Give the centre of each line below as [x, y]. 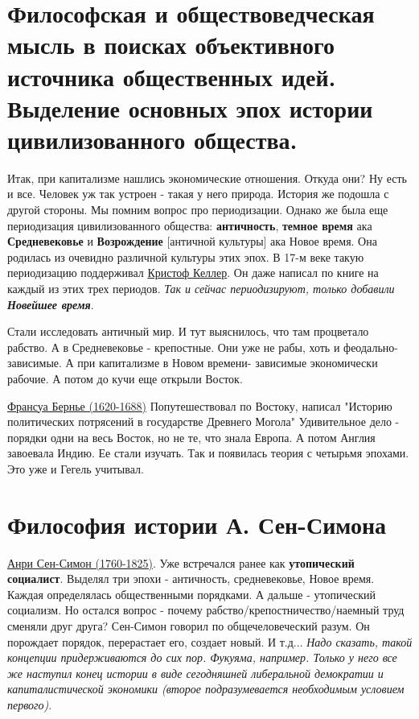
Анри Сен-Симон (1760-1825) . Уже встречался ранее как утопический [181, 562]
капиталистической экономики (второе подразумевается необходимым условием [206, 689]
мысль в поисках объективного [171, 45]
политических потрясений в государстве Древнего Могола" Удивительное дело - [203, 421]
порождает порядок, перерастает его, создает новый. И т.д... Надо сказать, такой [210, 641]
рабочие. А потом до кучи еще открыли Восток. [125, 378]
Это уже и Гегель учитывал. [76, 468]
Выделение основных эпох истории [190, 107]
